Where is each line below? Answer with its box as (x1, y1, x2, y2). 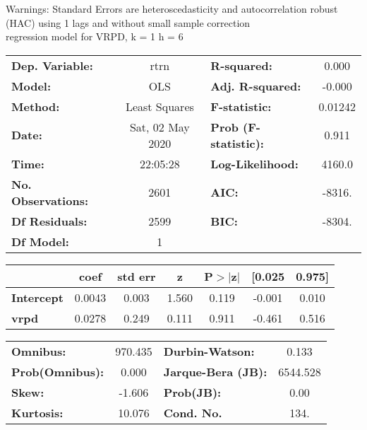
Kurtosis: (11, 404, 64, 421)
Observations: (11, 192, 89, 209)
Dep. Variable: (11, 57, 93, 74)
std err (117, 267, 156, 284)
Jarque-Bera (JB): (163, 363, 267, 380)
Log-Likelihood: (210, 155, 299, 172)
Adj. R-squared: (210, 77, 301, 94)
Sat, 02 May (129, 118, 190, 135)
